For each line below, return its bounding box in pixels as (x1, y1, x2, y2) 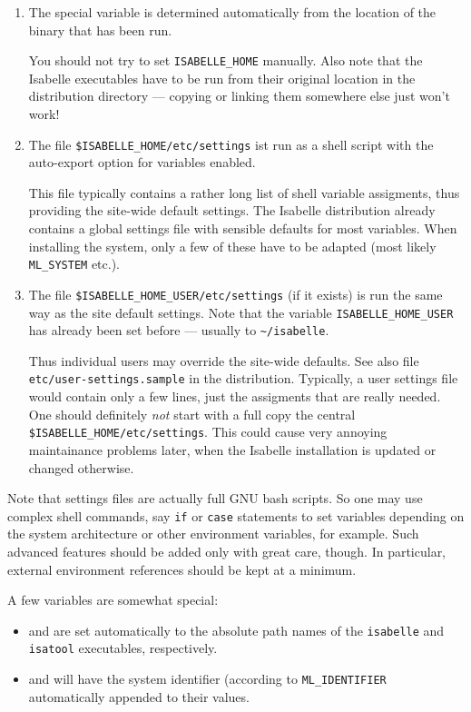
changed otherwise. (28, 458, 134, 477)
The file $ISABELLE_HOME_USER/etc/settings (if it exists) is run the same (28, 284, 443, 303)
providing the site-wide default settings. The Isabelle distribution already (28, 201, 436, 220)
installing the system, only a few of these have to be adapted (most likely (28, 236, 437, 255)
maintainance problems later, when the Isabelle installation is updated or (28, 440, 437, 459)
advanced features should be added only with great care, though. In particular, (7, 542, 446, 560)
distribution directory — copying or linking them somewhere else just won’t (28, 86, 450, 105)
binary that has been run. (28, 20, 172, 39)
